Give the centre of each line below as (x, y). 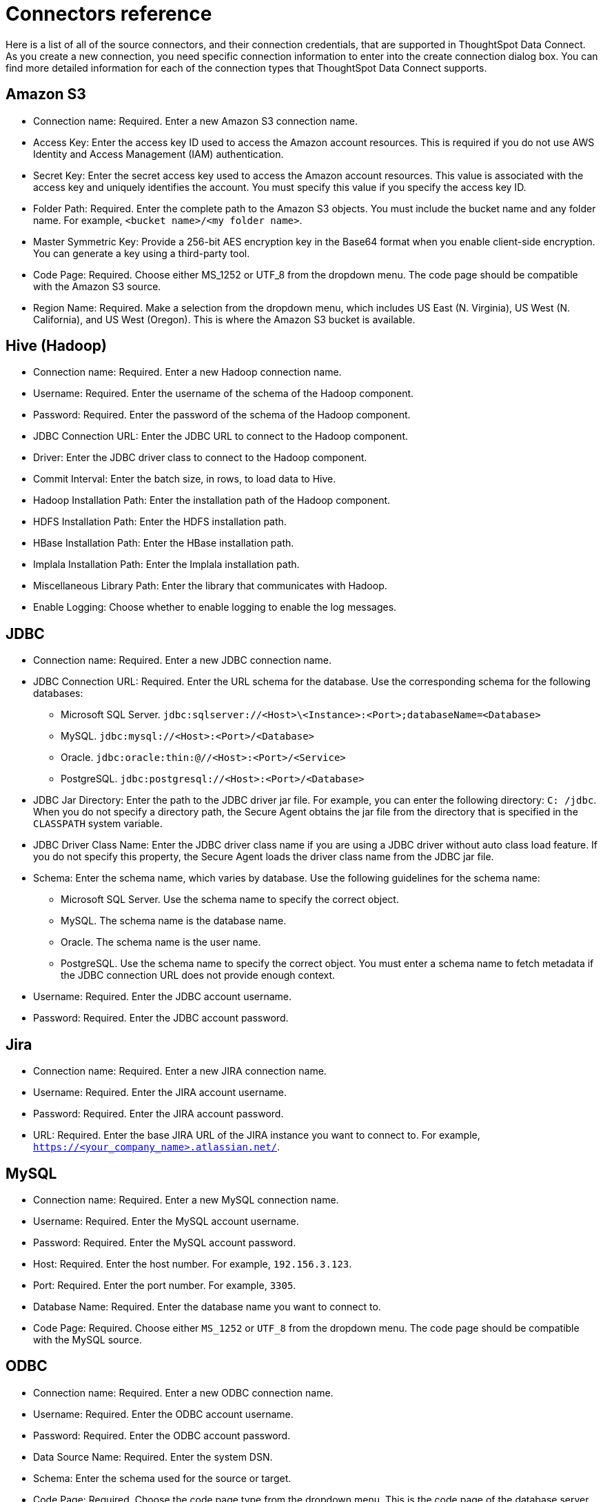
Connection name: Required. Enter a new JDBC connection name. (182, 660)
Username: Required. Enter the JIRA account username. (160, 1093)
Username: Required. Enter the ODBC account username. (163, 1414)
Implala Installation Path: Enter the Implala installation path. (166, 565)
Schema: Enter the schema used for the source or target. (162, 1478)
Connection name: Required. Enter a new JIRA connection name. (180, 1071)
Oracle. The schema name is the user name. (161, 942)
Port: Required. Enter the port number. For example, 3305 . (165, 1285)
